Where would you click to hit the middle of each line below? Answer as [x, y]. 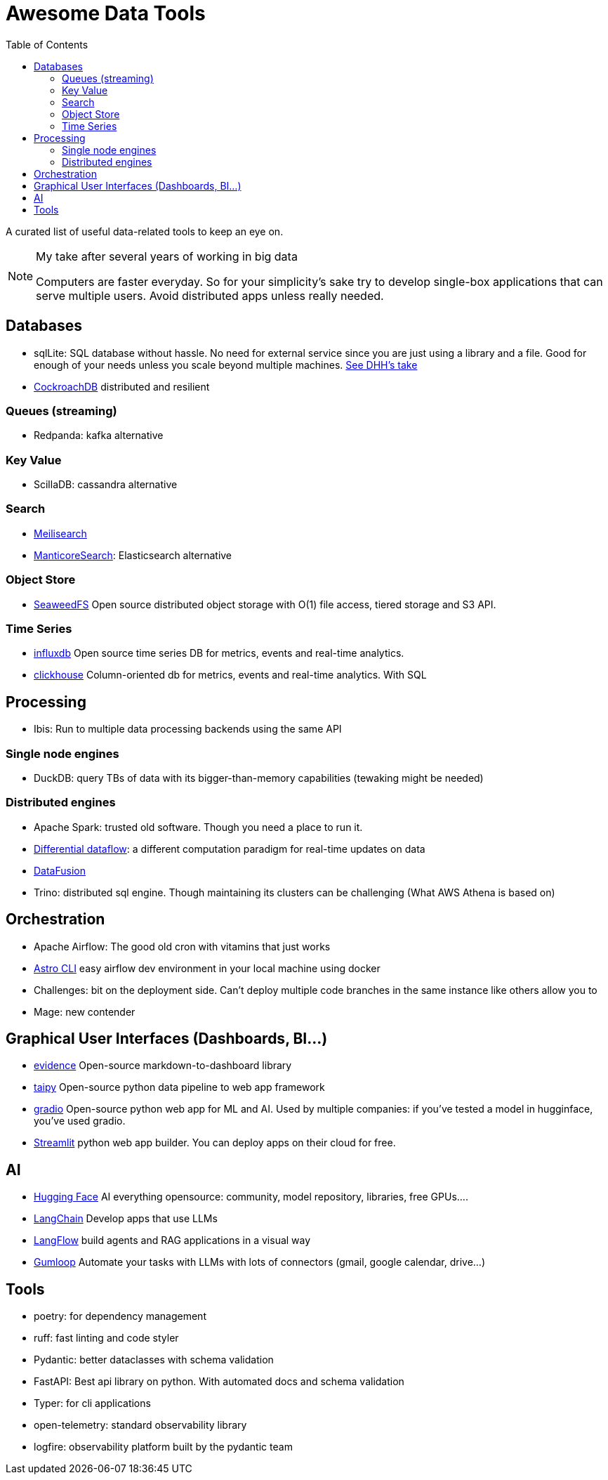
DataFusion [60, 870]
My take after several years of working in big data [167, 256]
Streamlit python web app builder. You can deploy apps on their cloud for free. [215, 1143]
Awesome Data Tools [106, 13]
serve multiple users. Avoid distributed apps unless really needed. [210, 295]
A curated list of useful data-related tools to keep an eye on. [145, 231]
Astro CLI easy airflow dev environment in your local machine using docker [207, 968]
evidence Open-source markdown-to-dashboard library [163, 1066]
